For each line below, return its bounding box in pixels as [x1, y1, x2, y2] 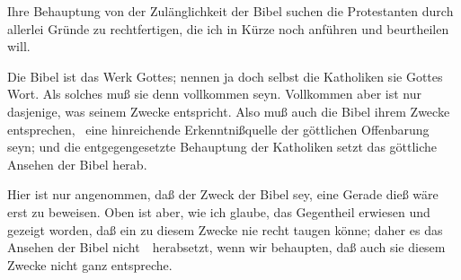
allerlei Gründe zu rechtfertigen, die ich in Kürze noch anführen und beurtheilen [7, 19, 449, 38]
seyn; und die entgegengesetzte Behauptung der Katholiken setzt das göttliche [7, 137, 438, 156]
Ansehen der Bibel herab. [7, 154, 147, 173]
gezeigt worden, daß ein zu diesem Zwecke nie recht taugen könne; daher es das [7, 220, 443, 239]
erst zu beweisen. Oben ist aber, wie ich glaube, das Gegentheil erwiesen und [7, 202, 430, 221]
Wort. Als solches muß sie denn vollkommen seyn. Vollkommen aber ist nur [7, 84, 421, 103]
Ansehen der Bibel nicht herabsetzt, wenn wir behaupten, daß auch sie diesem [7, 238, 446, 257]
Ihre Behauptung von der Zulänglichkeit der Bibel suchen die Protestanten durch [7, 2, 454, 20]
